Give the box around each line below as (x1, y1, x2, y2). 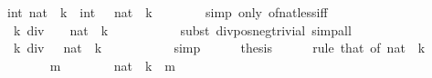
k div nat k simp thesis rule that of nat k (13, 38, 426, 57)
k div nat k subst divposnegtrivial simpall (13, 20, 352, 39)
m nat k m (49, 55, 175, 74)
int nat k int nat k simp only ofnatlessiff (6, 3, 328, 21)
